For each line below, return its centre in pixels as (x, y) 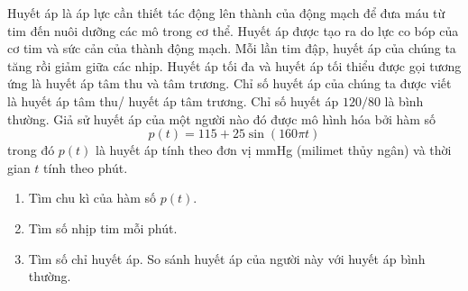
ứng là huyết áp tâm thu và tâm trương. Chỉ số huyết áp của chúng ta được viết (229, 83)
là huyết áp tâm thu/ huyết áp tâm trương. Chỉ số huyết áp (173, 100)
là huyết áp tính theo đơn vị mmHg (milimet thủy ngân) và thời (274, 150)
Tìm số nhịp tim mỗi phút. (103, 227)
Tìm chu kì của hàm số (92, 198)
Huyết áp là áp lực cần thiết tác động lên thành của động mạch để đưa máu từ (226, 13)
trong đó (31, 150)
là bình (404, 100)
